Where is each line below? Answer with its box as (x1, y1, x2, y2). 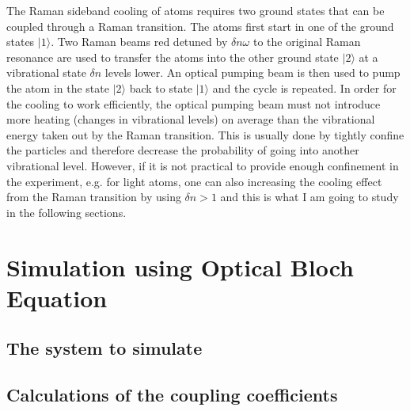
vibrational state (6, 64, 86, 81)
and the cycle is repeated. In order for (212, 79, 397, 96)
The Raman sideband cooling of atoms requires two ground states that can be (6, 2, 385, 18)
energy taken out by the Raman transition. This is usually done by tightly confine (6, 126, 404, 143)
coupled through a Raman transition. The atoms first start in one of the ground (6, 17, 394, 34)
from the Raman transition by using (6, 188, 181, 205)
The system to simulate (6, 336, 203, 360)
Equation (6, 281, 108, 314)
